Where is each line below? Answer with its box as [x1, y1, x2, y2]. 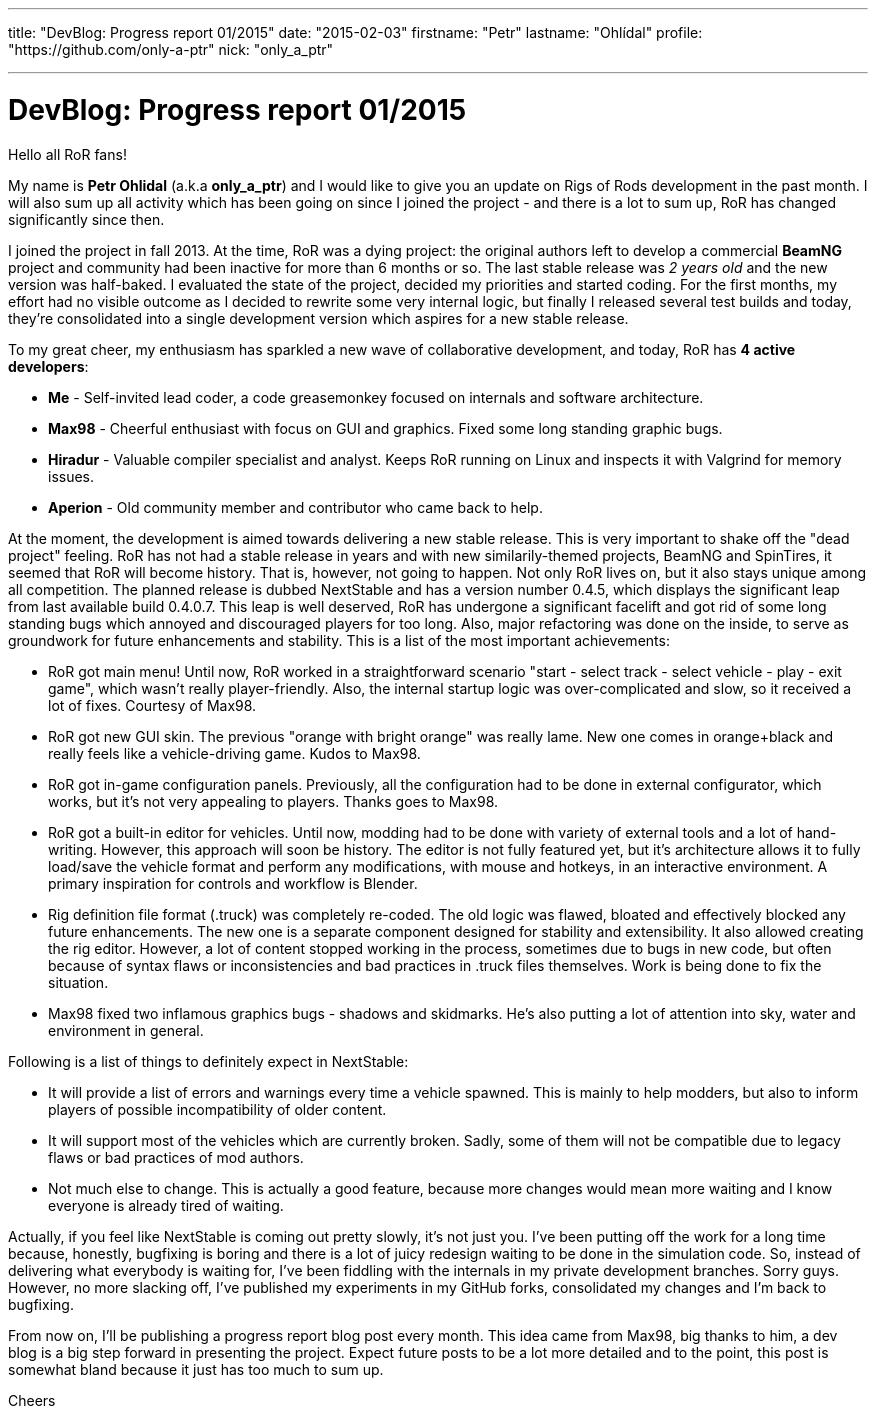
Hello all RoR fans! [8, 145, 127, 163]
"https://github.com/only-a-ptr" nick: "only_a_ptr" [8, 41, 334, 58]
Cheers [8, 1391, 56, 1409]
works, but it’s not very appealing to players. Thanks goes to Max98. [48, 792, 499, 810]
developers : [8, 357, 89, 375]
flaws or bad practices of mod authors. [48, 1148, 304, 1166]
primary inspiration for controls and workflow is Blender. [48, 874, 418, 892]
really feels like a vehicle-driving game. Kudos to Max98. [48, 744, 421, 762]
